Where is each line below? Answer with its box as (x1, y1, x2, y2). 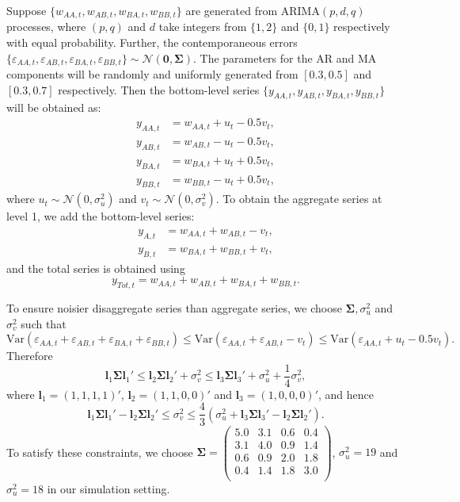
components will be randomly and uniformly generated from (6, 66, 298, 82)
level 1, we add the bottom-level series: (6, 208, 195, 224)
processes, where (6, 18, 86, 35)
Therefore (6, 347, 53, 364)
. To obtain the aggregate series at (215, 190, 382, 207)
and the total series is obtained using (6, 259, 185, 276)
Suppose (6, 2, 47, 18)
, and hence (317, 385, 374, 402)
